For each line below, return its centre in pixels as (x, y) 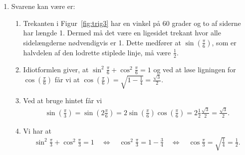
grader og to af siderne (206, 23)
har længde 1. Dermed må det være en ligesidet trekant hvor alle (122, 33)
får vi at (67, 79)
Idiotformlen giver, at (56, 69)
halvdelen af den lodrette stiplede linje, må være (97, 52)
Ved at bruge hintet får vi (63, 100)
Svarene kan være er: (43, 6)
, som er (224, 42)
